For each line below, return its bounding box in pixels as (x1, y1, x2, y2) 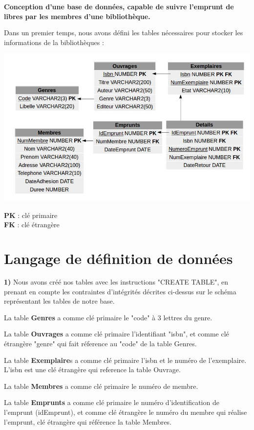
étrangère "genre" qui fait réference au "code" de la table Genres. (4, 338, 197, 348)
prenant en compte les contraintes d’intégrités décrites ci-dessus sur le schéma (4, 286, 236, 296)
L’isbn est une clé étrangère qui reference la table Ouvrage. (4, 364, 181, 375)
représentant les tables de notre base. (4, 296, 115, 306)
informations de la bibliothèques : (4, 37, 104, 47)
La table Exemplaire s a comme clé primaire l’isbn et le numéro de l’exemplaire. (4, 355, 247, 365)
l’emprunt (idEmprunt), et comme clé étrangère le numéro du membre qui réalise (4, 406, 247, 417)
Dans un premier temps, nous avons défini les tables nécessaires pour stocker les (4, 27, 243, 38)
